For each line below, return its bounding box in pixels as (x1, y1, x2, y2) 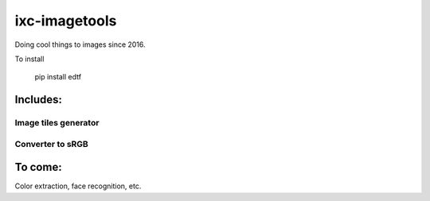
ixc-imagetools (14, 12, 117, 29)
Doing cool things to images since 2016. (14, 40, 147, 49)
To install (14, 54, 45, 64)
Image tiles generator (14, 118, 100, 129)
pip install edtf (34, 72, 82, 82)
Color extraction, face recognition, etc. (14, 181, 142, 191)
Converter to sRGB (14, 138, 89, 149)
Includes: (14, 93, 63, 106)
